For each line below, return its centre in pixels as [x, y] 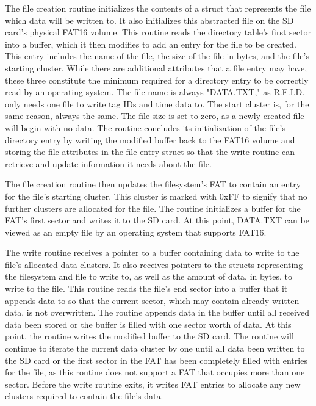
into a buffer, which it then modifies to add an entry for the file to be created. [151, 44]
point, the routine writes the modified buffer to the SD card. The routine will [149, 336]
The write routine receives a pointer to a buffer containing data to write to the [152, 252]
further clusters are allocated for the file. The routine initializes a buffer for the [153, 208]
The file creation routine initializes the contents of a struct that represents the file [158, 8]
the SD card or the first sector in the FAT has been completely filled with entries [156, 360]
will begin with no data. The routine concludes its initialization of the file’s [145, 127]
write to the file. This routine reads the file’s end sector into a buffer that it [146, 288]
